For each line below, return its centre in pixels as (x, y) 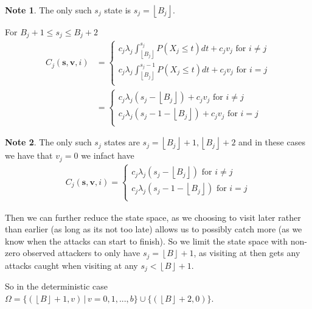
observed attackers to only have (81, 253)
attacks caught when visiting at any (71, 265)
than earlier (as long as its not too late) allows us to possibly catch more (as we (154, 229)
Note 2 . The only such (48, 142)
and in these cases (272, 142)
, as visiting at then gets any (247, 253)
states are (122, 142)
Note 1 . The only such (48, 10)
